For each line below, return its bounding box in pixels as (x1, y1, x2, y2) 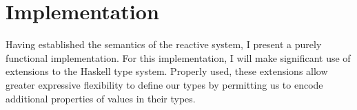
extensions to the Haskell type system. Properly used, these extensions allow (6, 64, 328, 78)
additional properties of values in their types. (6, 91, 196, 105)
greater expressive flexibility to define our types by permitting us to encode (6, 77, 323, 91)
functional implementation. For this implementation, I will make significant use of (6, 50, 351, 65)
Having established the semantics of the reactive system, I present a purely (6, 37, 322, 52)
